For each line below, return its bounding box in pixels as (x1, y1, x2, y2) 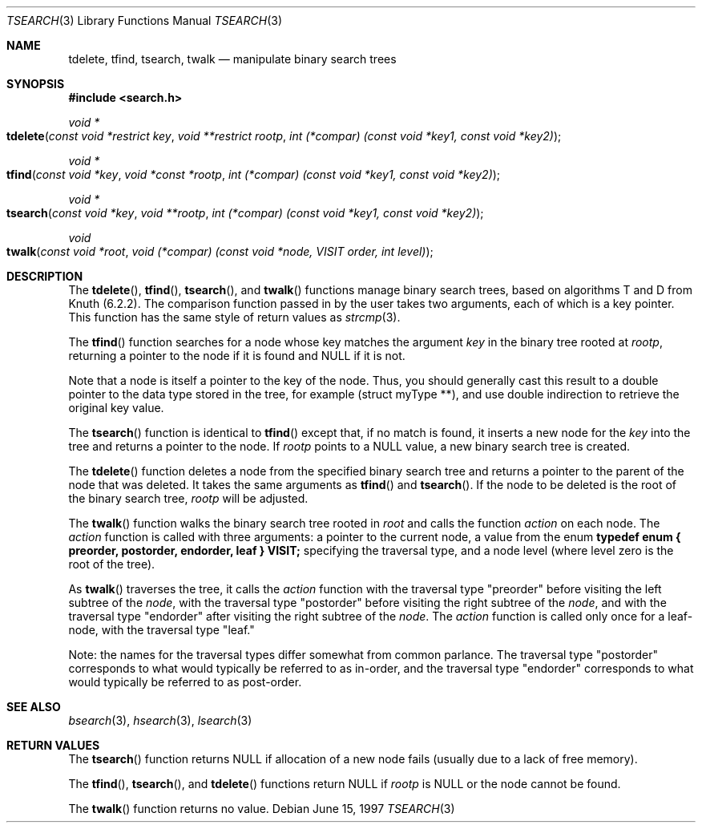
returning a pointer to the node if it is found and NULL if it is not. (68, 349, 405, 362)
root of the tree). (68, 557, 155, 571)
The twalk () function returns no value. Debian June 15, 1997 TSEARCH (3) (68, 802, 455, 815)
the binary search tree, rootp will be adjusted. (68, 491, 309, 505)
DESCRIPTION (6, 269, 83, 283)
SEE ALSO (6, 700, 61, 714)
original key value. (68, 401, 164, 414)
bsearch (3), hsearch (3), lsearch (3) (68, 714, 252, 727)
